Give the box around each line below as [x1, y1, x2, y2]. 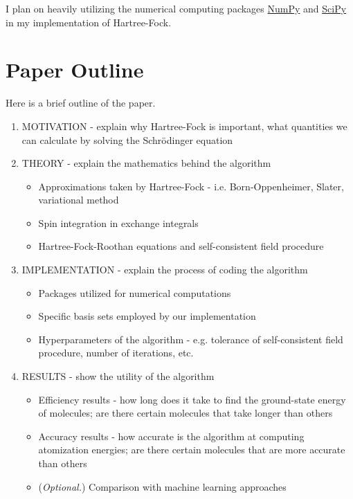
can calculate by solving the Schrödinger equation [21, 132, 233, 147]
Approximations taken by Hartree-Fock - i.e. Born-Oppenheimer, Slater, [38, 179, 344, 193]
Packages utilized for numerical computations [38, 285, 231, 300]
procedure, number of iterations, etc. [38, 345, 194, 360]
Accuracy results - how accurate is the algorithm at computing [38, 428, 305, 443]
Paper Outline [6, 55, 144, 84]
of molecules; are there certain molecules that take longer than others [38, 406, 333, 420]
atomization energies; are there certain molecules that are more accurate [38, 442, 345, 457]
